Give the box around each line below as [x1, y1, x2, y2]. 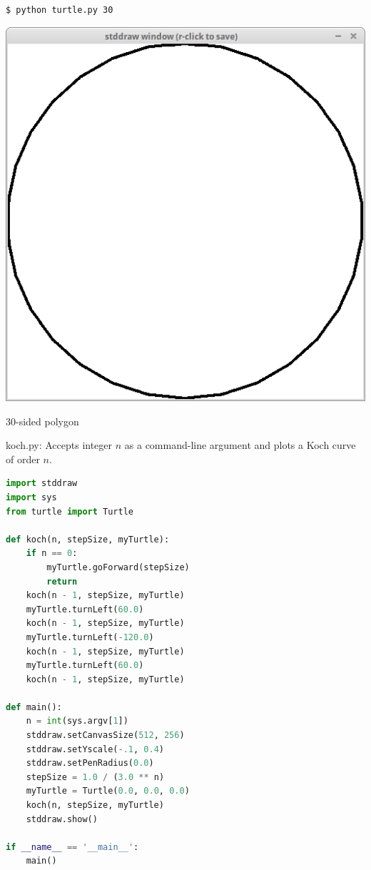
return [46, 576, 78, 587]
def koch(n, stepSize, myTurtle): [6, 534, 170, 545]
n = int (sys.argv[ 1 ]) [26, 716, 128, 727]
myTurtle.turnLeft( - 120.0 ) [26, 632, 154, 642]
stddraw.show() [26, 814, 98, 824]
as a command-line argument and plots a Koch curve [124, 437, 356, 452]
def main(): [6, 702, 62, 712]
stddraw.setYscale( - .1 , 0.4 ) [26, 744, 164, 754]
